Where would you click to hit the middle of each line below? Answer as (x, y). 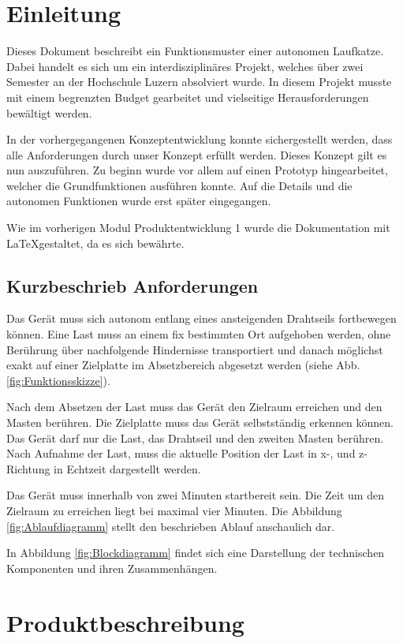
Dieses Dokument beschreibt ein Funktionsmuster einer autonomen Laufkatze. (195, 51)
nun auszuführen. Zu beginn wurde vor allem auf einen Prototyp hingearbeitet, (197, 170)
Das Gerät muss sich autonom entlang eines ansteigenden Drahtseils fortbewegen (201, 318)
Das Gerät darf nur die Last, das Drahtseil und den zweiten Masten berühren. (195, 437)
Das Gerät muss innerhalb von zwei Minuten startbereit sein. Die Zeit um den (195, 495)
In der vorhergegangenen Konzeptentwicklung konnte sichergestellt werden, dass (200, 139)
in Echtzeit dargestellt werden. (127, 468)
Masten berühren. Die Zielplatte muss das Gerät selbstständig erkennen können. (200, 422)
